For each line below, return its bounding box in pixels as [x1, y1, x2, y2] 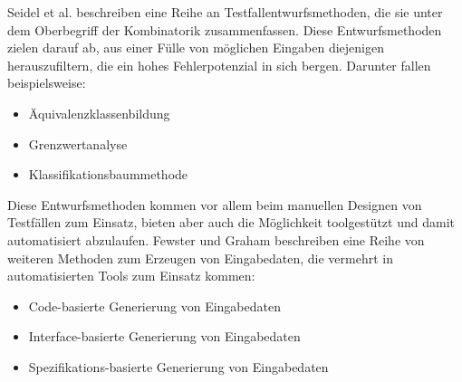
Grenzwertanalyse [28, 134, 128, 153]
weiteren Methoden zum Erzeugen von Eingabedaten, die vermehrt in [7, 248, 394, 267]
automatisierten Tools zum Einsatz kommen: [7, 266, 255, 285]
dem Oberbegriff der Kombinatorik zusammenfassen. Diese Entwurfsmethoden [7, 20, 442, 39]
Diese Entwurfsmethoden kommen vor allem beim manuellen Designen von [7, 195, 422, 214]
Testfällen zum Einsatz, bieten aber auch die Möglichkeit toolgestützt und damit [7, 213, 455, 232]
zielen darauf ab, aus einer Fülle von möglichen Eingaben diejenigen [7, 38, 385, 57]
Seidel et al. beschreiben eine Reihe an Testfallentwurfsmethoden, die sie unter [7, 3, 443, 21]
